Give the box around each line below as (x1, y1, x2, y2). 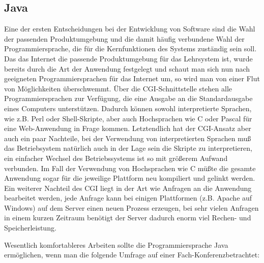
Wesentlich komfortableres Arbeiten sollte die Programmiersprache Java (4, 239, 228, 250)
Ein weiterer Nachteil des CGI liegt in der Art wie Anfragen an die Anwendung (4, 182, 252, 193)
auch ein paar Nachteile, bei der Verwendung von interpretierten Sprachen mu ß (4, 133, 251, 143)
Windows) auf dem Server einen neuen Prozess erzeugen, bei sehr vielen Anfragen (4, 202, 259, 213)
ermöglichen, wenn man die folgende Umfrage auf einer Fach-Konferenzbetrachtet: (4, 249, 260, 260)
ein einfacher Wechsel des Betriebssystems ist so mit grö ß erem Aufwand (4, 152, 228, 163)
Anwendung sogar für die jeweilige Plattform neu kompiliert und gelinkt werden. (4, 173, 255, 183)
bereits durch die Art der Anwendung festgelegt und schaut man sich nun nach (4, 63, 250, 74)
